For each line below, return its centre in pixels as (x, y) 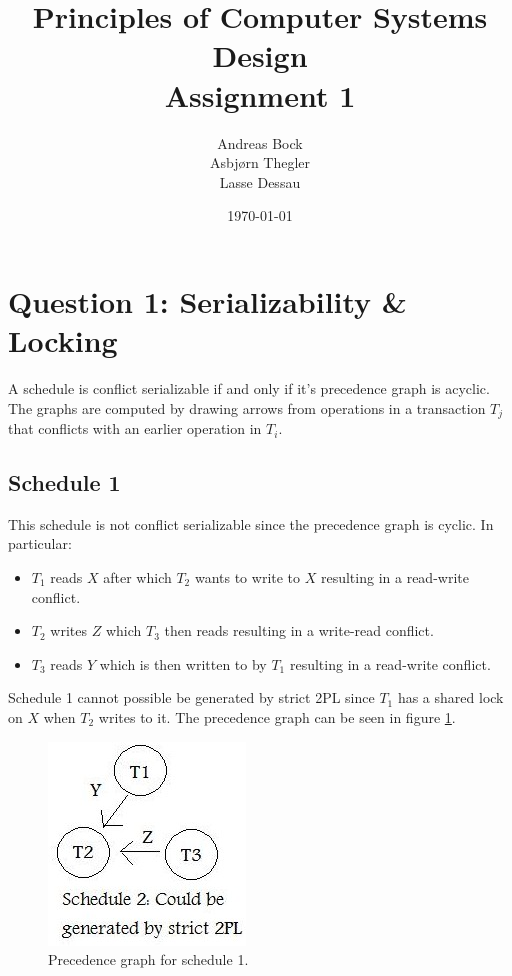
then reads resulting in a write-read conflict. (299, 630)
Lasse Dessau (260, 181)
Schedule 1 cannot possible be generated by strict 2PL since (191, 697)
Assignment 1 (260, 94)
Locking (63, 340)
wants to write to (247, 577)
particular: (40, 543)
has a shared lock (450, 697)
